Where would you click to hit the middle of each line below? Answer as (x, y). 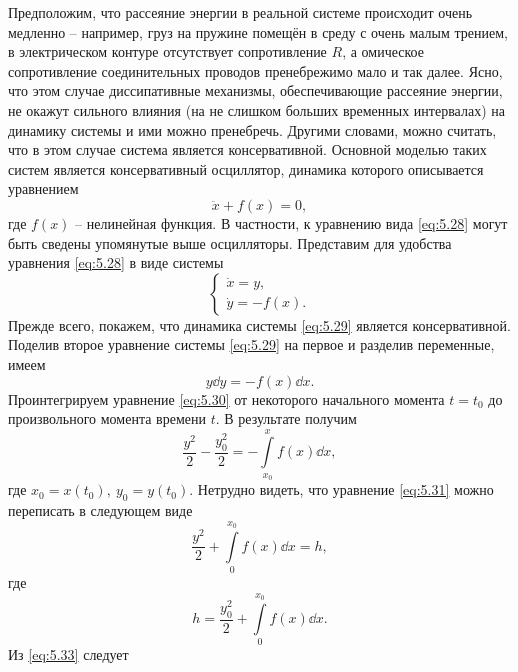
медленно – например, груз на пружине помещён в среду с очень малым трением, (258, 31)
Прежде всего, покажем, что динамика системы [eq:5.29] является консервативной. (259, 324)
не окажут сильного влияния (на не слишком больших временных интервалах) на (256, 109)
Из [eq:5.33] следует (68, 654)
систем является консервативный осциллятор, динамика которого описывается (246, 168)
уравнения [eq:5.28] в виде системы (116, 262)
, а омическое (383, 51)
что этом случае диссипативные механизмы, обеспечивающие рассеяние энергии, (255, 90)
